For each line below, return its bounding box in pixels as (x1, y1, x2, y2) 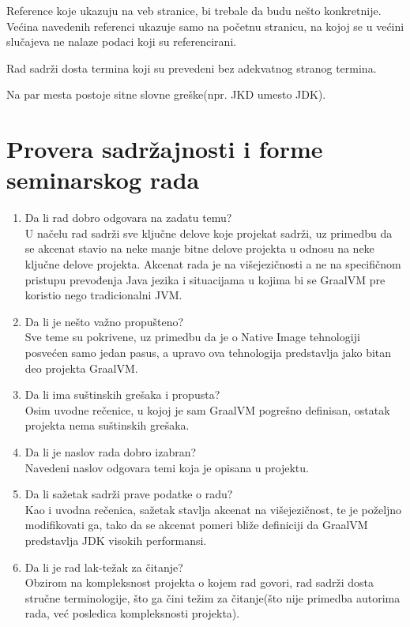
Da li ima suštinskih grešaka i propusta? (24, 386, 220, 403)
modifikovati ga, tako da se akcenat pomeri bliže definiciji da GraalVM (24, 516, 368, 533)
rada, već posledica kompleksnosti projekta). (24, 605, 240, 621)
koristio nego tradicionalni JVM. (24, 287, 182, 303)
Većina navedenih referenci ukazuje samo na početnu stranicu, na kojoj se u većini (6, 17, 404, 34)
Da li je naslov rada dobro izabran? (24, 444, 197, 460)
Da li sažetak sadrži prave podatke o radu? (24, 486, 233, 502)
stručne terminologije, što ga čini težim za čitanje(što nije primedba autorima (24, 589, 401, 606)
